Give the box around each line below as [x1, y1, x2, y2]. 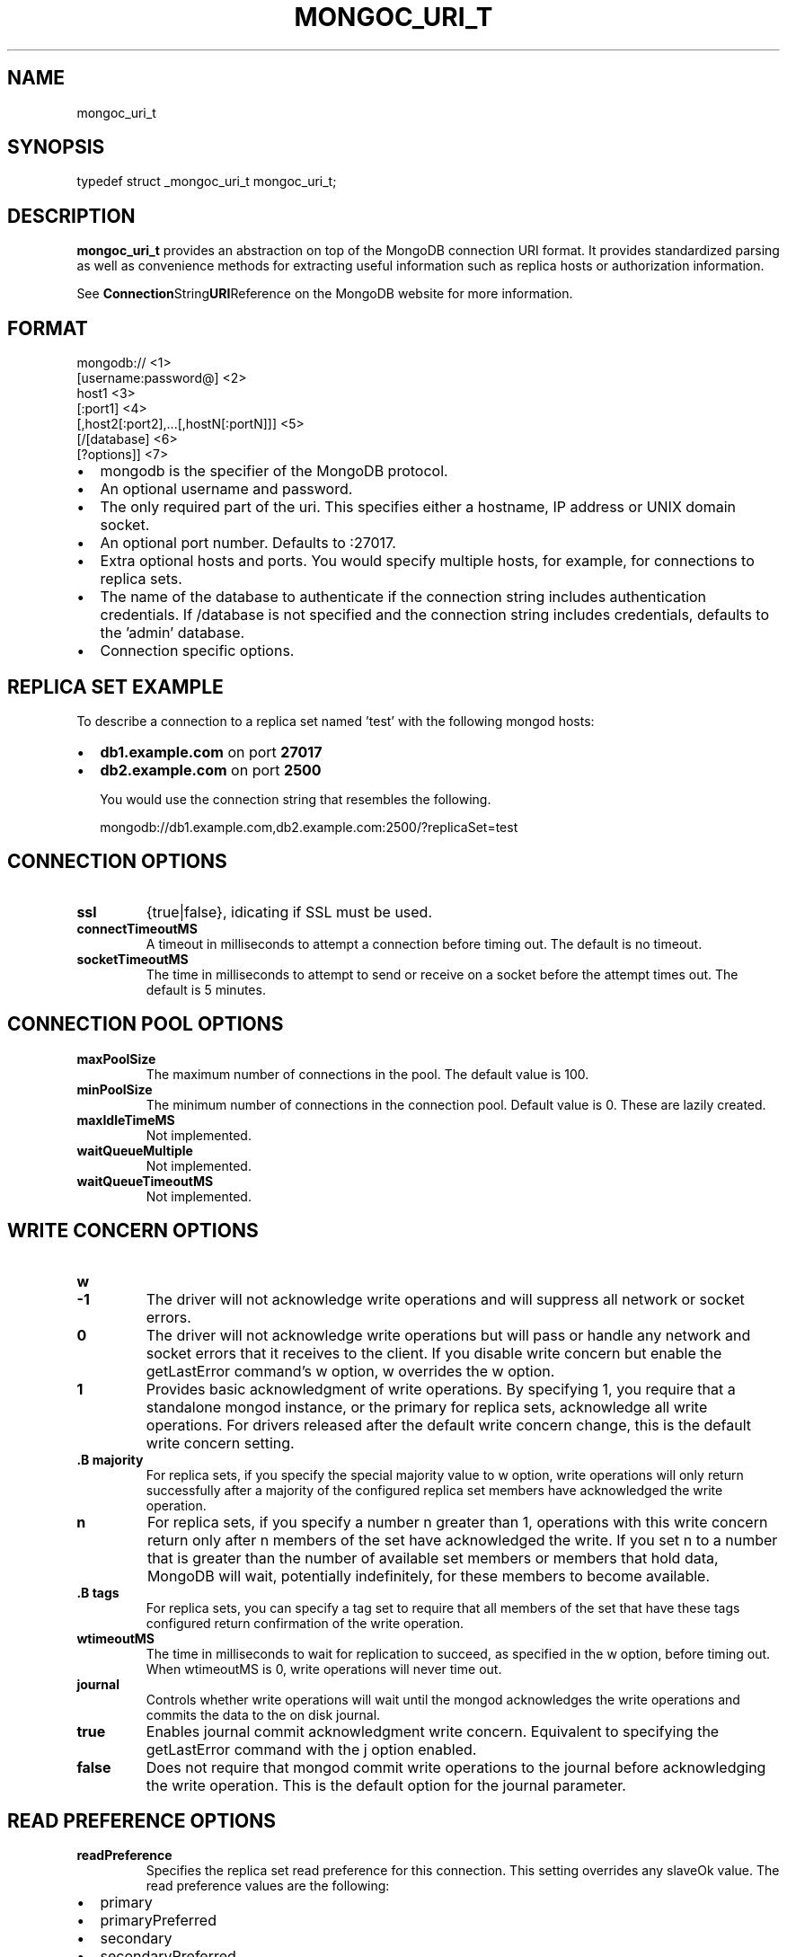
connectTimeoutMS [76, 920, 198, 936]
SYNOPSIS [7, 136, 105, 159]
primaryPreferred [100, 1911, 217, 1930]
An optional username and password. [100, 480, 353, 499]
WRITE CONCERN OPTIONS [7, 1219, 259, 1243]
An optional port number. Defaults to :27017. [100, 534, 396, 553]
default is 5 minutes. [146, 981, 266, 997]
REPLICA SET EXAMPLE [7, 675, 224, 698]
